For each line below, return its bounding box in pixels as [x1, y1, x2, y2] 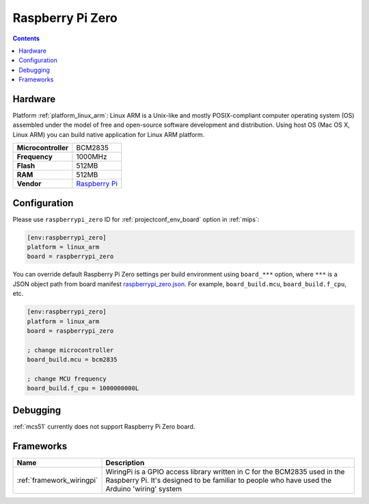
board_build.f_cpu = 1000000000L [27, 384, 139, 392]
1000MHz [76, 152, 107, 162]
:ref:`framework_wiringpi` [16, 475, 98, 485]
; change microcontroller [27, 346, 114, 354]
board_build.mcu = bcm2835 [27, 356, 118, 364]
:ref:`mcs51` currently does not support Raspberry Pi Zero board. [12, 422, 195, 431]
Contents [12, 34, 40, 42]
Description [105, 457, 145, 467]
